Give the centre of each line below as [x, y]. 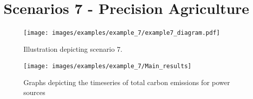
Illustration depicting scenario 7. [73, 49]
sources [34, 92]
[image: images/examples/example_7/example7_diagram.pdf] [122, 33]
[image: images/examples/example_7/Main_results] [108, 66]
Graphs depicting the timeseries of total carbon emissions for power [127, 82]
